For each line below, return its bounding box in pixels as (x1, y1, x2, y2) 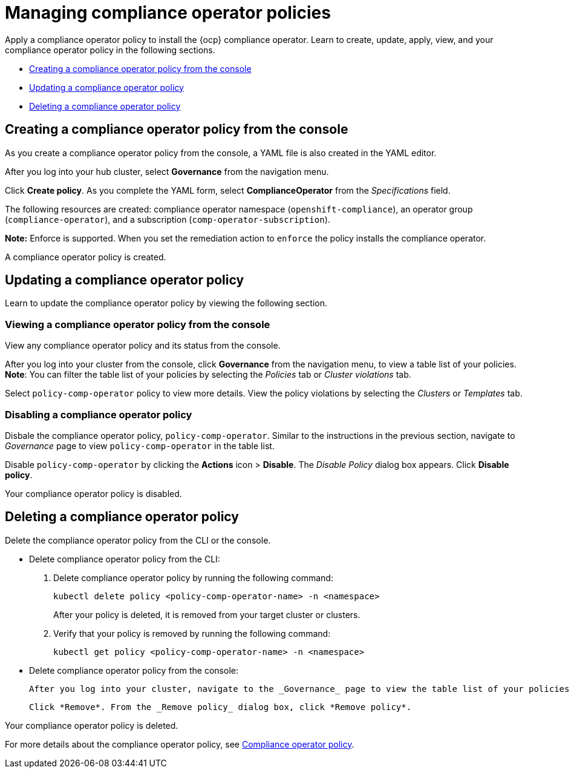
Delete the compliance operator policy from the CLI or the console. (5, 535, 271, 545)
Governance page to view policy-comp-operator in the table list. (5, 440, 275, 451)
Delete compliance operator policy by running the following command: (53, 572, 333, 583)
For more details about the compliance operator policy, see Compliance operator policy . (5, 738, 354, 749)
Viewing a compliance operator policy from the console (5, 318, 270, 331)
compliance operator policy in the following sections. (5, 44, 215, 55)
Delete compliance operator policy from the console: (29, 665, 238, 676)
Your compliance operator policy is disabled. (5, 488, 182, 499)
